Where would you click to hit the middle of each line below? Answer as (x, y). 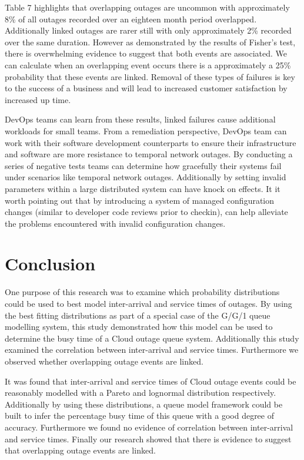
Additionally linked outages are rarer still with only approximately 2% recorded (148, 30)
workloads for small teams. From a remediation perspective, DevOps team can (146, 130)
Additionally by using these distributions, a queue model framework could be (144, 404)
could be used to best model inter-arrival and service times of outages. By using (148, 303)
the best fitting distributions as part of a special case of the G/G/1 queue (138, 315)
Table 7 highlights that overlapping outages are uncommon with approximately (147, 7)
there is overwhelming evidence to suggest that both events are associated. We (146, 53)
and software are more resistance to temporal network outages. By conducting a (149, 154)
